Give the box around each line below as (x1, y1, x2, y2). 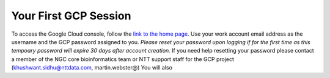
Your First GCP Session (11, 9, 131, 22)
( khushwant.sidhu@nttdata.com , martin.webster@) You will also (11, 64, 172, 71)
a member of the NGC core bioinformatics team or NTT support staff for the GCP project (11, 55, 235, 63)
